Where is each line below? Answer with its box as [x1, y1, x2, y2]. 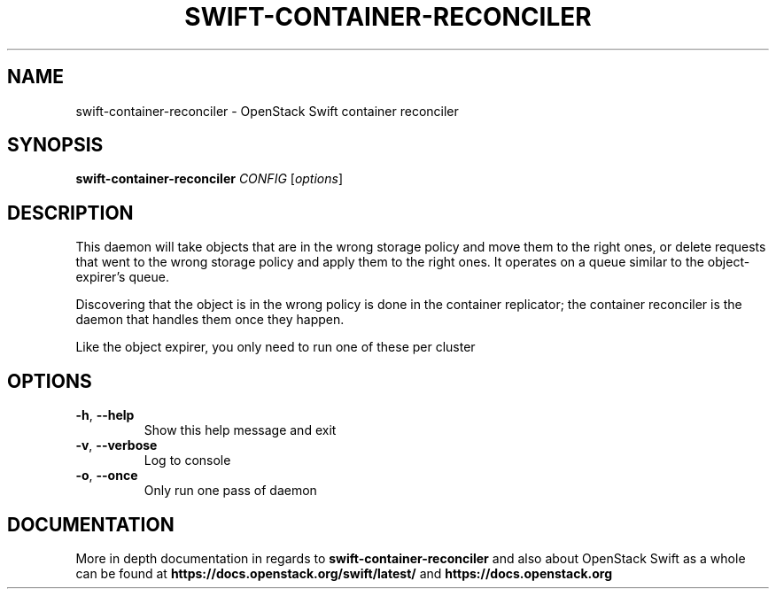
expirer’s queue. [75, 269, 169, 285]
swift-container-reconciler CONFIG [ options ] [75, 171, 344, 187]
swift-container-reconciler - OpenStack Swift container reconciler [75, 103, 459, 119]
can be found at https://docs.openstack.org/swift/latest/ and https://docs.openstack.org [75, 565, 612, 581]
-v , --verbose [75, 437, 158, 453]
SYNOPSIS [7, 134, 104, 157]
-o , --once [75, 468, 138, 484]
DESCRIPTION [7, 201, 134, 224]
